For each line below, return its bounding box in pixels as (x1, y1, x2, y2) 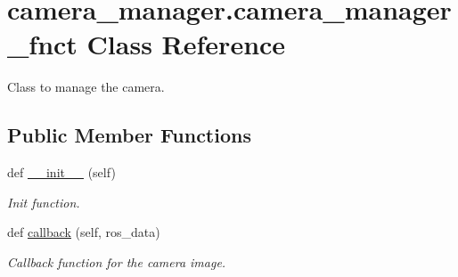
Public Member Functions (7, 121, 251, 149)
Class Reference (86, 26, 286, 62)
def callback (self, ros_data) (7, 223, 160, 241)
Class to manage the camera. (7, 77, 165, 96)
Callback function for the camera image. (7, 252, 226, 271)
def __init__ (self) (7, 163, 116, 182)
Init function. (7, 192, 80, 211)
